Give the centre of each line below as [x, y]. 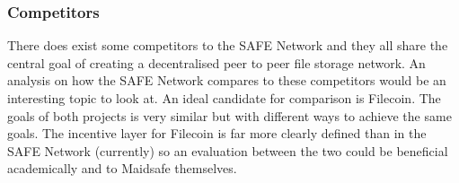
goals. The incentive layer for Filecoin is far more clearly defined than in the [217, 133]
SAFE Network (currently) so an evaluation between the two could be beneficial [228, 150]
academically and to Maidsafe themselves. [122, 168]
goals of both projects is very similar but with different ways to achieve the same [229, 115]
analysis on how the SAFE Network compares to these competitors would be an [227, 80]
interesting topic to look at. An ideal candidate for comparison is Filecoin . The [224, 98]
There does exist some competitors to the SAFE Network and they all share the [228, 45]
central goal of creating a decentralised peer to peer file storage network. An [216, 62]
